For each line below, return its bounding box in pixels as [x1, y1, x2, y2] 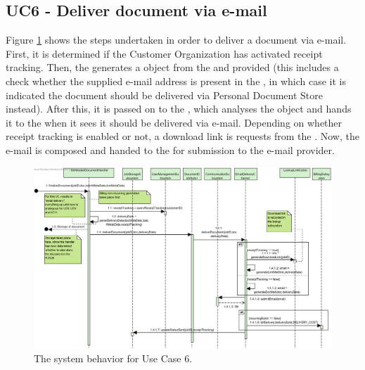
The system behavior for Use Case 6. [34, 351, 193, 366]
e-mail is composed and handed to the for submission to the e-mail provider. [6, 142, 335, 157]
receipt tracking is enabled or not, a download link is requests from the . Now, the [6, 129, 359, 143]
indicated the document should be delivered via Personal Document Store [6, 87, 324, 102]
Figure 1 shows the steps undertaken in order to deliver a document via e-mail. [6, 32, 347, 47]
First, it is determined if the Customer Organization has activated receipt [6, 46, 323, 60]
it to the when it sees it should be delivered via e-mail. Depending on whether [6, 115, 342, 129]
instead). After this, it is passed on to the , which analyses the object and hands [6, 101, 352, 116]
